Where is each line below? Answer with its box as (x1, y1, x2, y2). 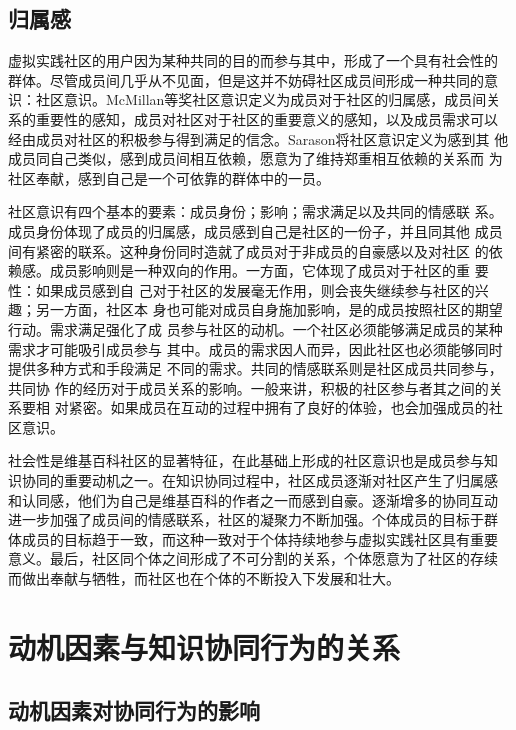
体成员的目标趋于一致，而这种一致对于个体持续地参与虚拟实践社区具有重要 (8, 528, 498, 549)
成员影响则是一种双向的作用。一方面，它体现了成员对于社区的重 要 (49, 260, 489, 281)
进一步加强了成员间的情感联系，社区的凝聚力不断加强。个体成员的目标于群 (8, 509, 498, 530)
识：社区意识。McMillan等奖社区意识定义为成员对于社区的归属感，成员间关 (8, 89, 501, 110)
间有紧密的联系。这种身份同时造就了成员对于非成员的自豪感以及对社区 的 (8, 240, 489, 261)
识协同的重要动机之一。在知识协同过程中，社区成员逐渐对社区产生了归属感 (8, 470, 498, 491)
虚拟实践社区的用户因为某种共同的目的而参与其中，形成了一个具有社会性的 (8, 50, 498, 71)
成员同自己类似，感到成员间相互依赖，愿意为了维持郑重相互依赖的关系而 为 (8, 148, 503, 169)
